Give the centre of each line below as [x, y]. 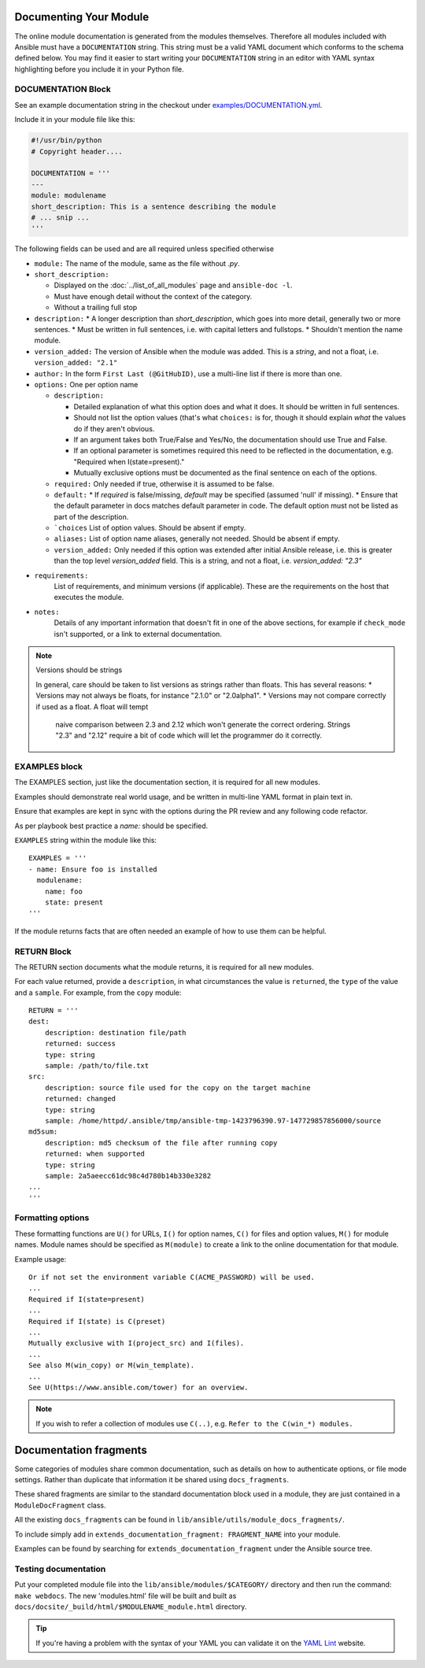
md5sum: [43, 1132]
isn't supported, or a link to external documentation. [138, 634]
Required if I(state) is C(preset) [97, 1321]
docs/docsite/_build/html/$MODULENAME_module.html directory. [131, 1607]
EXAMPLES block [48, 767]
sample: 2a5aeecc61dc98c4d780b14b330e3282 [128, 1176]
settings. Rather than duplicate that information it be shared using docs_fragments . [152, 1480]
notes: [47, 612]
